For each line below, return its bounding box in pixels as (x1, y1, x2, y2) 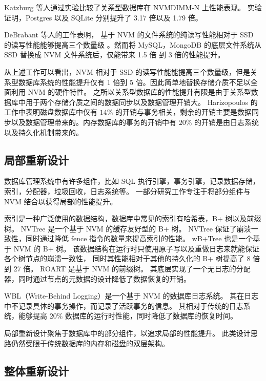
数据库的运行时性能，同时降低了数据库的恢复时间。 (65, 310, 238, 321)
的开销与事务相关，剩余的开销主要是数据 (115, 107, 252, 117)
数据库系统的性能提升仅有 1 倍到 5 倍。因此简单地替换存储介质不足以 (18, 76, 251, 87)
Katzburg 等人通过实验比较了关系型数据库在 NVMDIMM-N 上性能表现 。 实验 (4, 2, 262, 12)
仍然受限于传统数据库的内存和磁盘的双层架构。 (11, 337, 169, 348)
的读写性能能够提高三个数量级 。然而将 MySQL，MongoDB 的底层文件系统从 (4, 39, 261, 50)
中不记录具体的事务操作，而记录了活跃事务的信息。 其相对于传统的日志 (4, 300, 243, 311)
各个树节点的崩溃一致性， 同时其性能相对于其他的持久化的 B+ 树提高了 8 (4, 253, 251, 264)
